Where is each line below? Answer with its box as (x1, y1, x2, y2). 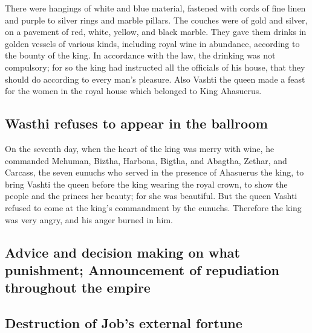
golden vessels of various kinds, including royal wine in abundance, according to (5, 37, 300, 49)
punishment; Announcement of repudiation (5, 260, 279, 279)
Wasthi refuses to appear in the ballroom (5, 114, 268, 133)
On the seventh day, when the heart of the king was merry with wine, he (5, 142, 275, 154)
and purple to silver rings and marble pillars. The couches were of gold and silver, (5, 13, 308, 26)
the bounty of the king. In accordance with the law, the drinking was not (5, 49, 276, 62)
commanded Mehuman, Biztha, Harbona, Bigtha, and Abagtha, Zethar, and (5, 154, 287, 166)
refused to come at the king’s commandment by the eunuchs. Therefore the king (5, 201, 302, 214)
